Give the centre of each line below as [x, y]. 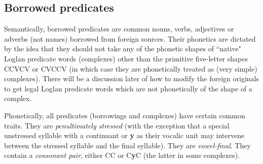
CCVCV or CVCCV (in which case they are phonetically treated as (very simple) [131, 68]
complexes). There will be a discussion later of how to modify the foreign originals [131, 78]
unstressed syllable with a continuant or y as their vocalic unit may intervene [124, 135]
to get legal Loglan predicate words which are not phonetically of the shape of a [128, 88]
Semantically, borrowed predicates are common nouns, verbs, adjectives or [119, 29]
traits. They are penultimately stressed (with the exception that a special [117, 125]
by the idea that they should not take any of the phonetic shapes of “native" [123, 48]
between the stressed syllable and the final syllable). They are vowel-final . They [127, 145]
